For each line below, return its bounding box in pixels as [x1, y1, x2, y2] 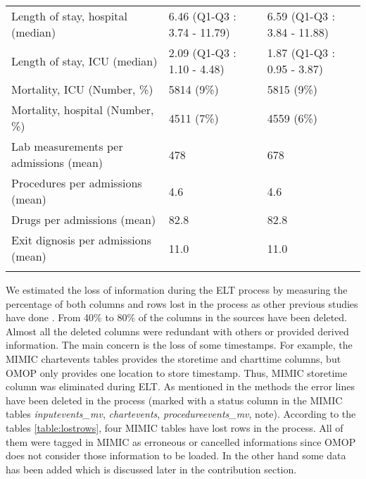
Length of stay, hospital [11, 8, 127, 24]
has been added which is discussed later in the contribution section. [6, 461, 297, 476]
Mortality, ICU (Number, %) [11, 81, 153, 97]
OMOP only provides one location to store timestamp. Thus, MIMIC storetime [6, 365, 348, 380]
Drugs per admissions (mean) [11, 211, 156, 228]
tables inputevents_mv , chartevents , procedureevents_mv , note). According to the [6, 406, 356, 421]
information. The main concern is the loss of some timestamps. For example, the [6, 337, 353, 352]
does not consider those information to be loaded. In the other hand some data [6, 448, 346, 463]
